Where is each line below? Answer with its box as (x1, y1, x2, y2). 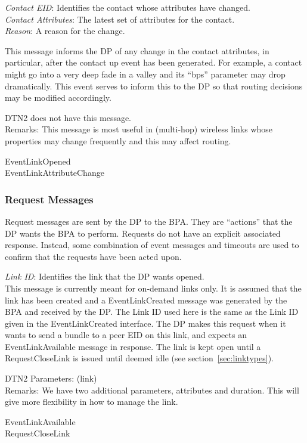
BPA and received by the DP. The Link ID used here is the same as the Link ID (5, 305, 299, 318)
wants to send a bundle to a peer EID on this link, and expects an (5, 329, 247, 341)
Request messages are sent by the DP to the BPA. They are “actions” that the (5, 215, 293, 227)
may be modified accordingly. (5, 91, 111, 104)
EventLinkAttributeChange (5, 166, 104, 179)
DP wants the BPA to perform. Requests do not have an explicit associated (5, 227, 281, 239)
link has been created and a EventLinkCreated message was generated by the (5, 293, 287, 306)
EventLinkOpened (5, 154, 71, 167)
